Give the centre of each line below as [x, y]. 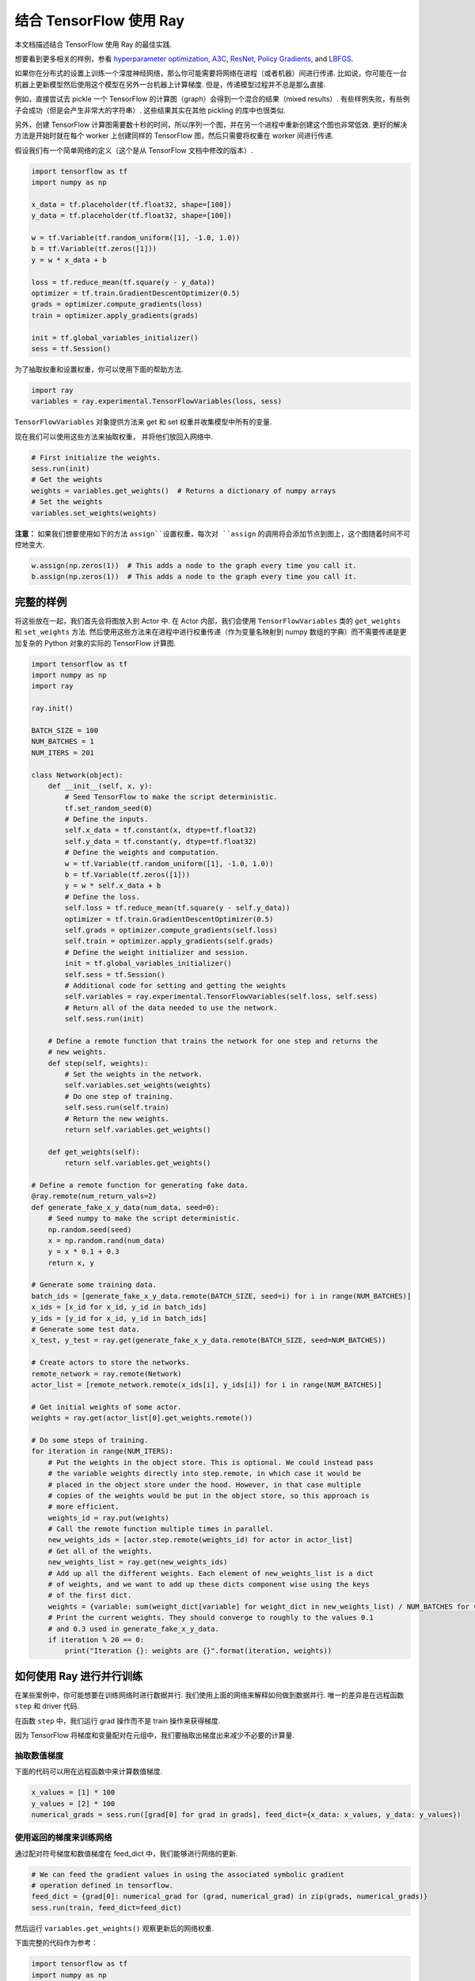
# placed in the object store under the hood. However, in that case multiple [205, 1485]
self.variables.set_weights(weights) [138, 1085]
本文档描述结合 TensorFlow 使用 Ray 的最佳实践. [93, 44]
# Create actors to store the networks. [110, 1363]
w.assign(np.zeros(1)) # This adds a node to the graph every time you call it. [194, 565]
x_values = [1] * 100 [73, 1792]
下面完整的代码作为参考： [56, 1943]
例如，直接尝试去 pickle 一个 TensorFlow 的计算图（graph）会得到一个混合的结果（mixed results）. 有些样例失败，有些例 [213, 99]
